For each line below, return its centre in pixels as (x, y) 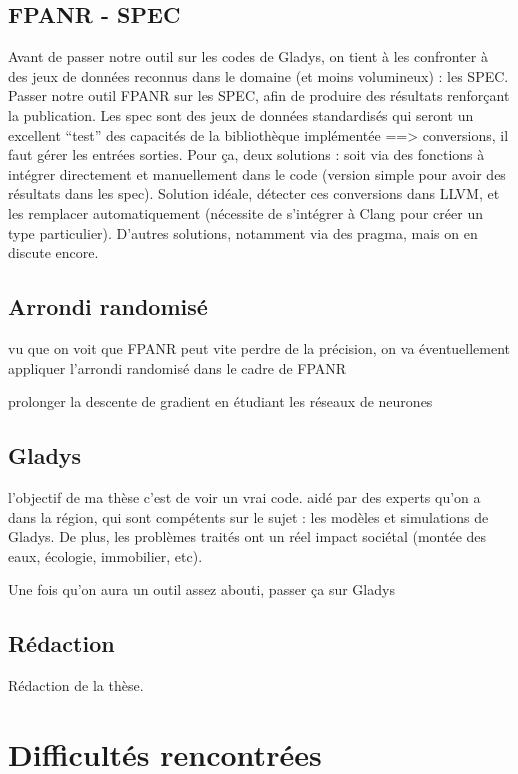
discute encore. (53, 252)
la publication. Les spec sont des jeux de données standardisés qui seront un (241, 114)
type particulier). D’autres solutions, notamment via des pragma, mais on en (243, 232)
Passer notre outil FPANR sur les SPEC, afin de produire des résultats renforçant (259, 95)
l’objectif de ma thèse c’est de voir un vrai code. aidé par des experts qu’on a (244, 496)
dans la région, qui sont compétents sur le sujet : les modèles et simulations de (248, 516)
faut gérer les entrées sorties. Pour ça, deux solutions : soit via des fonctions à (246, 154)
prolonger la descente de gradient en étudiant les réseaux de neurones (220, 401)
